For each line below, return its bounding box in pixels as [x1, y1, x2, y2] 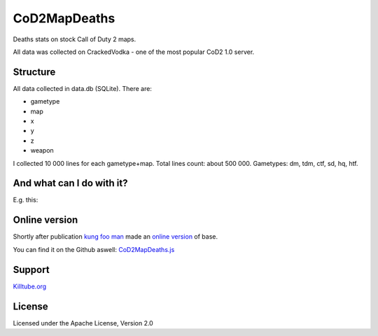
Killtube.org [13, 282, 47, 290]
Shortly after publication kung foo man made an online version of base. [13, 232, 218, 241]
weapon [30, 146, 54, 155]
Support [13, 263, 50, 276]
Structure [13, 66, 56, 78]
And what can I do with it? [13, 177, 128, 189]
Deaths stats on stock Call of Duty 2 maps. [13, 35, 136, 43]
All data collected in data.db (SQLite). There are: [13, 84, 152, 92]
